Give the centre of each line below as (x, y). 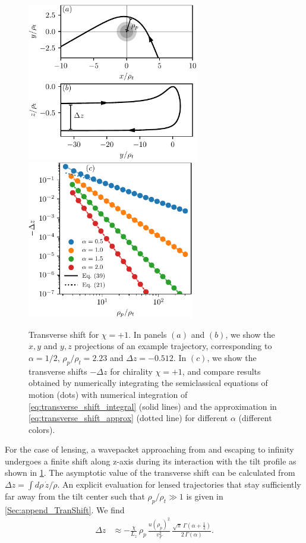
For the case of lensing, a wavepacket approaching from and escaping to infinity (149, 449)
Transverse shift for (64, 334)
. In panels (148, 334)
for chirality (131, 371)
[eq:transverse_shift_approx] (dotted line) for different (128, 418)
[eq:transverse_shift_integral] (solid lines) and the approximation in (153, 406)
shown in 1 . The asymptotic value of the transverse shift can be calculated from (150, 473)
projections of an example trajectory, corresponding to (173, 346)
